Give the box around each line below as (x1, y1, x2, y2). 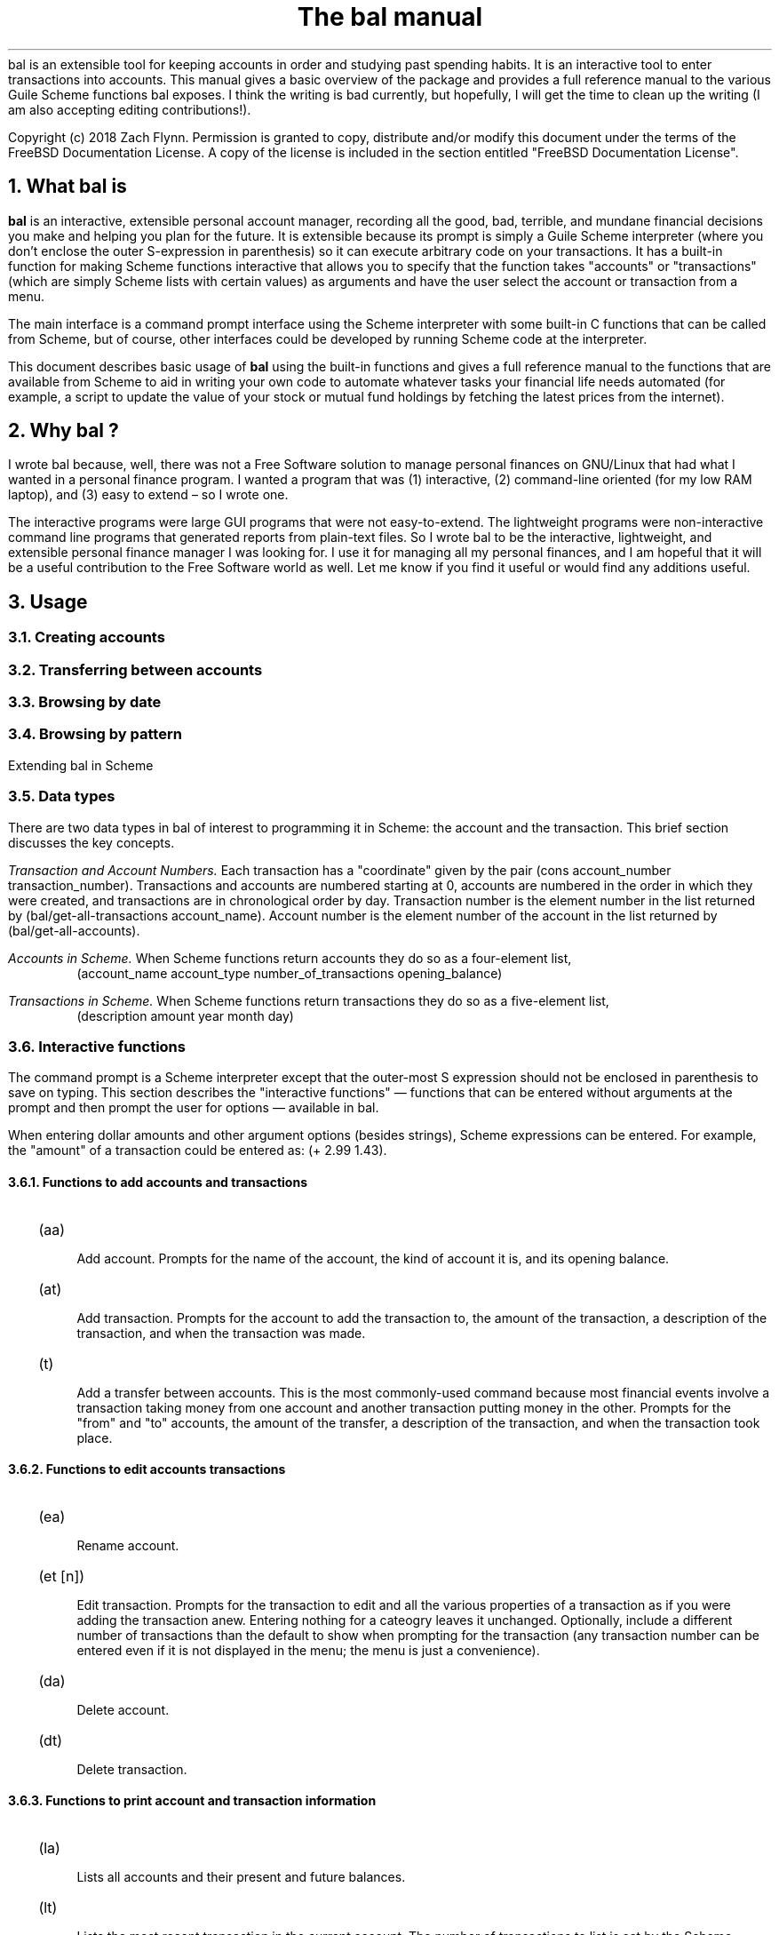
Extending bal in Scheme (8, 757, 154, 773)
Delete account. (76, 1701, 170, 1717)
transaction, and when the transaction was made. (76, 1325, 366, 1341)
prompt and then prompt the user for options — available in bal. (8, 1100, 379, 1116)
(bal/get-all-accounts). (8, 922, 140, 938)
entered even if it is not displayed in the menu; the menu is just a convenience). (76, 1642, 540, 1658)
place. (76, 1429, 113, 1445)
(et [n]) (38, 1566, 85, 1585)
